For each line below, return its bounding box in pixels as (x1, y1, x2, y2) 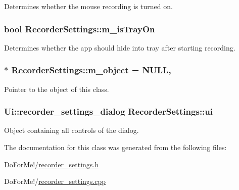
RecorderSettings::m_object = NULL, (11, 64, 171, 76)
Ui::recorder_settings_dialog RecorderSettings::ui (4, 105, 213, 118)
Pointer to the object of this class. (4, 83, 109, 94)
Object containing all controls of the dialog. (4, 125, 139, 135)
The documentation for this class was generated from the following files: (4, 142, 227, 153)
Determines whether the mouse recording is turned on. (4, 1, 173, 11)
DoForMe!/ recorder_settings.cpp (4, 176, 106, 186)
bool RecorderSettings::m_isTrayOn (4, 22, 155, 35)
